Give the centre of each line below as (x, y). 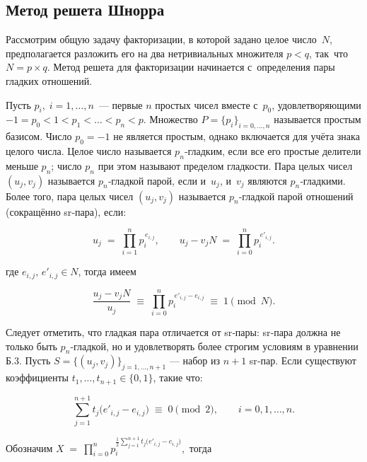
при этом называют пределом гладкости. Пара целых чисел (225, 165)
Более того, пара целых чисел (70, 196)
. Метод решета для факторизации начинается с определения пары (191, 67)
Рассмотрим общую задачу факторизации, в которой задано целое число (161, 39)
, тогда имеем (107, 271)
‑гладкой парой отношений (296, 196)
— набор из (194, 360)
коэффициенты (37, 377)
